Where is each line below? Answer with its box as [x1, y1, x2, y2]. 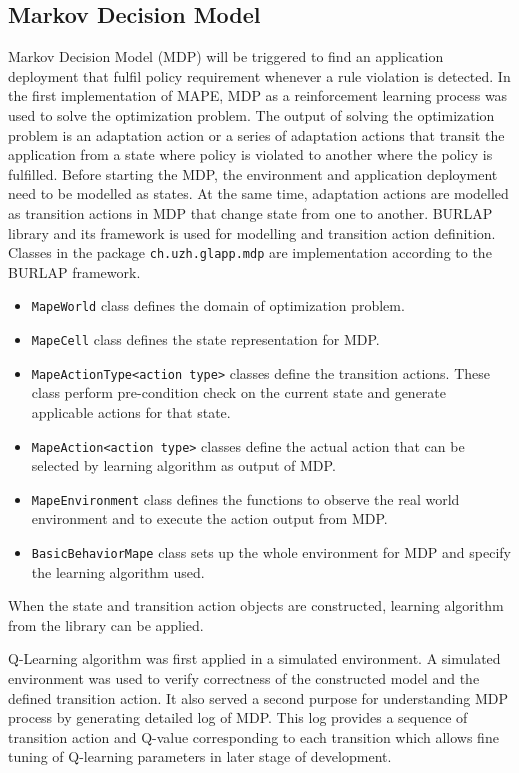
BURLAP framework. [8, 261, 141, 282]
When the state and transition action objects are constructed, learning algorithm [8, 595, 504, 616]
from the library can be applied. [8, 614, 204, 635]
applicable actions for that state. [31, 401, 231, 422]
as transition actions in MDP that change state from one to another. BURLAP [8, 202, 493, 223]
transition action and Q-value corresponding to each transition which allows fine [8, 726, 499, 747]
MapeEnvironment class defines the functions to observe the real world [31, 488, 460, 509]
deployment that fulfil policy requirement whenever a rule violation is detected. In [8, 65, 511, 86]
